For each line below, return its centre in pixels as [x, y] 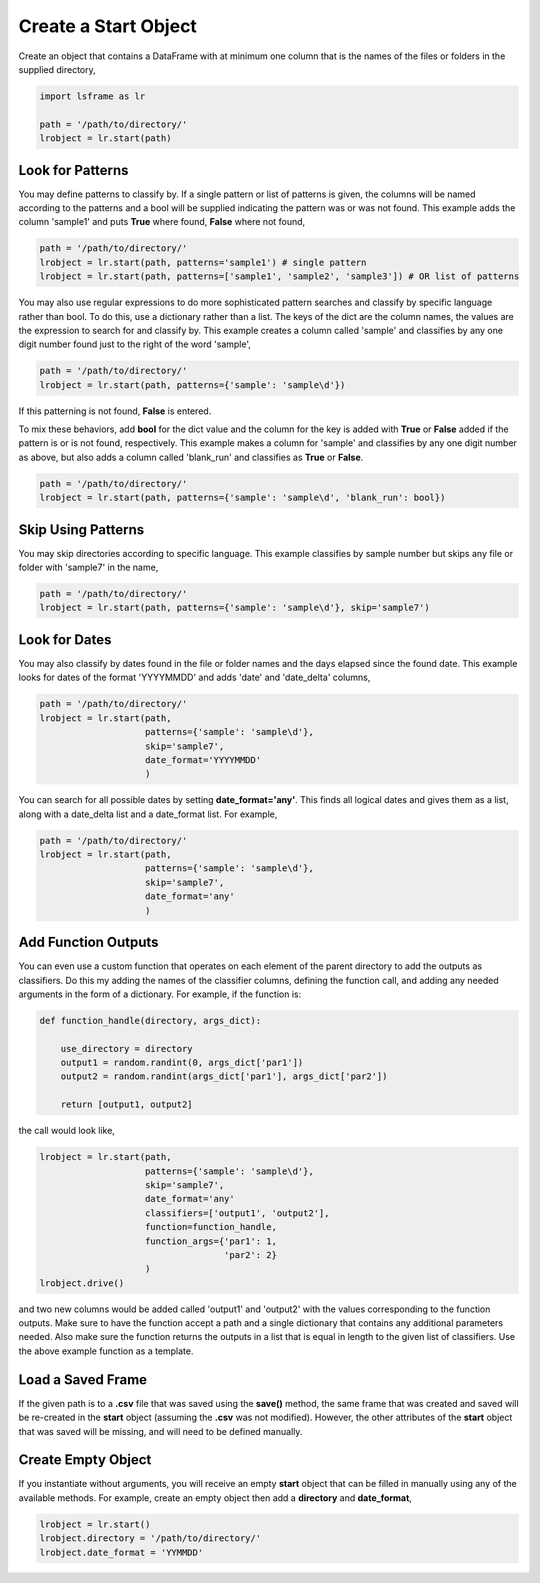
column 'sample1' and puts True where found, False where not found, [162, 222]
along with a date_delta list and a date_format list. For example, [148, 814]
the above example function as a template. [106, 1351]
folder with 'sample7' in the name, [88, 567]
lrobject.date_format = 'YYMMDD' [121, 1552]
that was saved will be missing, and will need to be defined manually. [160, 1431]
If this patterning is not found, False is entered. [115, 411]
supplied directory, [57, 69]
